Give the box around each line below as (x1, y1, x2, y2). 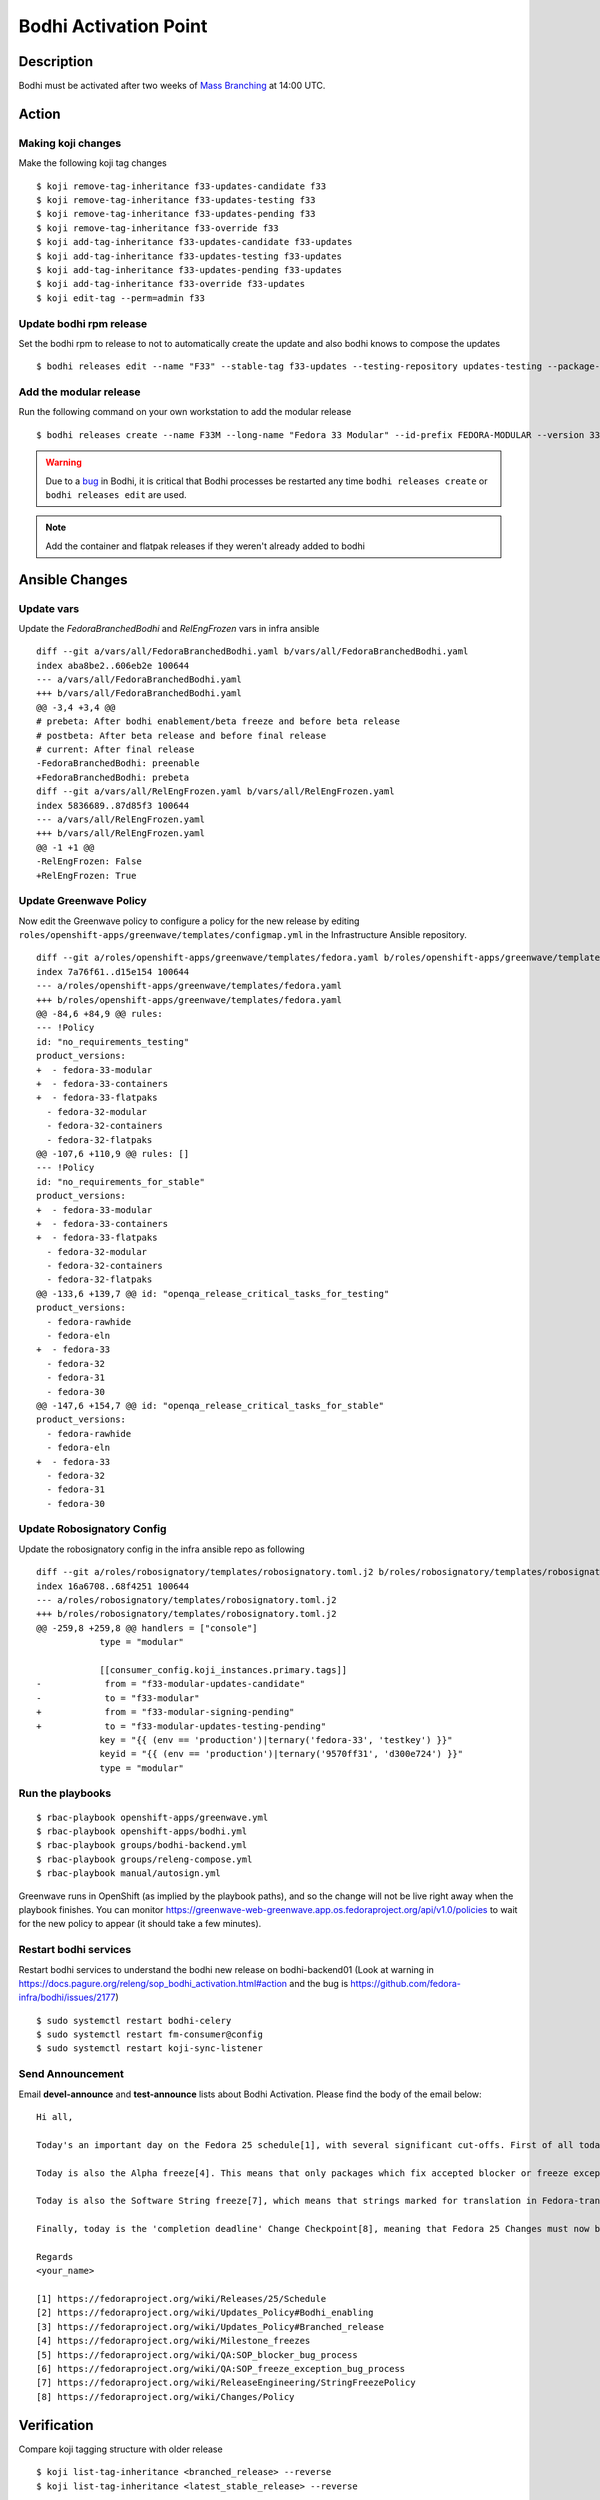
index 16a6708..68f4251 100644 (36, 1580, 190, 1592)
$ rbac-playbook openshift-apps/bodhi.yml (36, 1826, 248, 1837)
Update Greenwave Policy (18, 894, 147, 908)
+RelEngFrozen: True (36, 870, 137, 881)
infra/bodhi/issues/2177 (18, 1991, 116, 2004)
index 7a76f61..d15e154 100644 (36, 966, 190, 977)
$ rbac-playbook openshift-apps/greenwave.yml (36, 1811, 269, 1823)
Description (18, 53, 94, 70)
